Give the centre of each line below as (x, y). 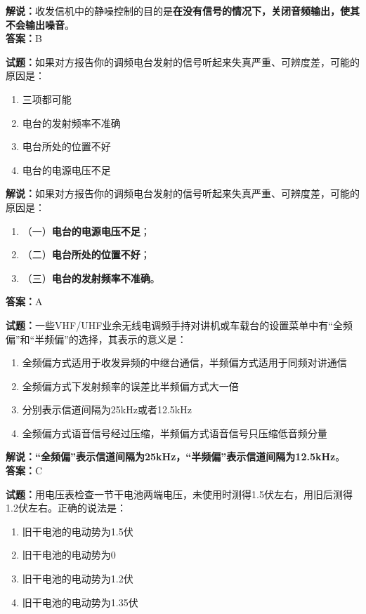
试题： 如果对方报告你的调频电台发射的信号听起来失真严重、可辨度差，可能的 (183, 61)
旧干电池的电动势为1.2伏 (78, 579)
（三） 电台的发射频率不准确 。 (91, 278)
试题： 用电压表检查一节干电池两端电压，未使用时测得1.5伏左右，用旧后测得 (179, 494)
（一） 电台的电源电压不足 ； (86, 231)
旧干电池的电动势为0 (69, 555)
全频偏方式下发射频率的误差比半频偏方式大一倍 (130, 386)
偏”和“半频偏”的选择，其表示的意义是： (96, 339)
